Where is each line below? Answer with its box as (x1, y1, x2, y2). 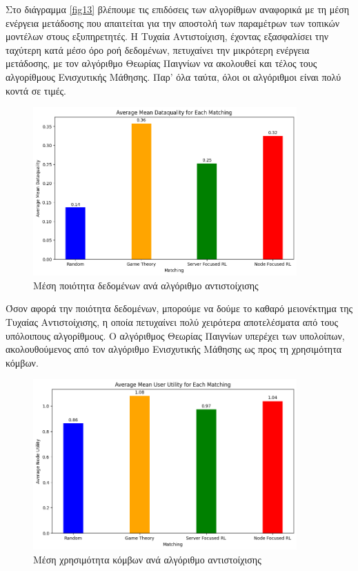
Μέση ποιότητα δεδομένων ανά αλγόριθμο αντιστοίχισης (33, 278, 259, 292)
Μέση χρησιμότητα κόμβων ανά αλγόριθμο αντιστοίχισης (33, 552, 261, 566)
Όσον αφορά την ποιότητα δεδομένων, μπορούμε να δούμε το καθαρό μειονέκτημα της (6, 301, 353, 316)
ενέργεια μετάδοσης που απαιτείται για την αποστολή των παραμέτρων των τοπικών (6, 15, 340, 30)
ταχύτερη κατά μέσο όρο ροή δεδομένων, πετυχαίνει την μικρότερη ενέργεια (6, 42, 310, 57)
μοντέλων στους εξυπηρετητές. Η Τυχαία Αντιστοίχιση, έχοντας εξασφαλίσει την (6, 29, 329, 43)
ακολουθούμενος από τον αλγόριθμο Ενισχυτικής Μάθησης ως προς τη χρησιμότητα (6, 342, 342, 356)
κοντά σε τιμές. (6, 83, 67, 97)
